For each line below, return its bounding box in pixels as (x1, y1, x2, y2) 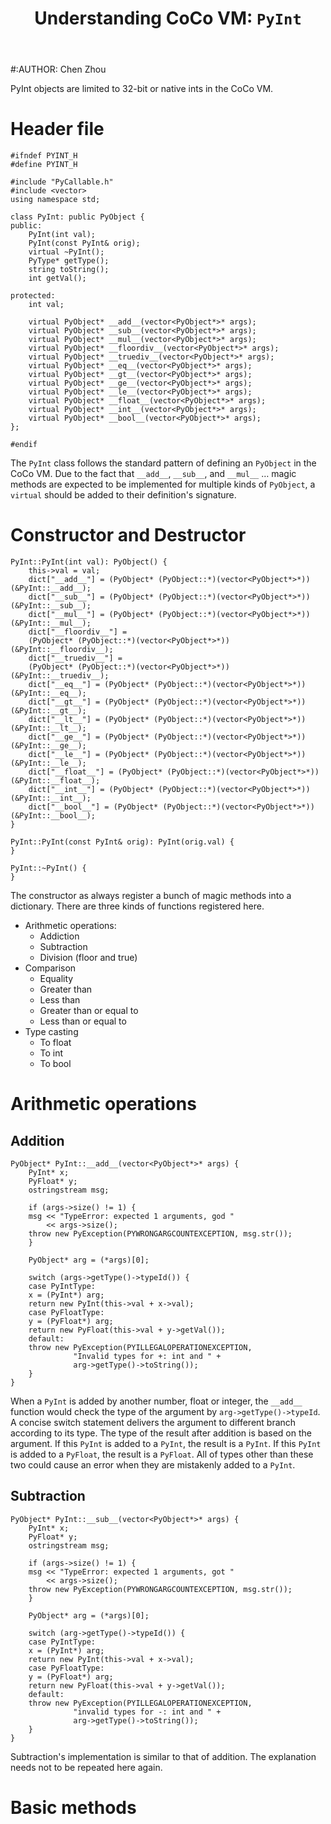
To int (39, 1047, 64, 1059)
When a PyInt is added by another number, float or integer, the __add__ (10, 1395, 303, 1407)
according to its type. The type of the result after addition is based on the (10, 1427, 312, 1439)
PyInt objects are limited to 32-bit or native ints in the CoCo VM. (10, 83, 274, 95)
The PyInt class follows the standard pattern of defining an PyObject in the (10, 457, 317, 469)
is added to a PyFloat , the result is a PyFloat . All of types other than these (10, 1448, 314, 1461)
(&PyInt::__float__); (10, 776, 101, 786)
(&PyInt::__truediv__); (10, 671, 110, 681)
